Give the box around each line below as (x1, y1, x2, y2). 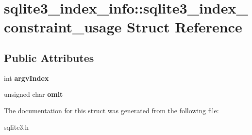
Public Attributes (4, 50, 94, 65)
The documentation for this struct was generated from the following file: (4, 105, 219, 115)
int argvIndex (4, 73, 49, 83)
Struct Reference (127, 17, 242, 37)
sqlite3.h (4, 121, 29, 132)
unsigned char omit (4, 89, 63, 99)
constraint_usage (4, 17, 122, 37)
